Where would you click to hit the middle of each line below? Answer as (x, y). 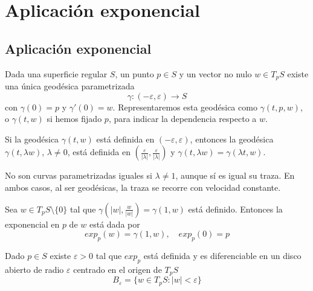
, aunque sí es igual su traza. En (235, 175)
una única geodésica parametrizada (70, 86)
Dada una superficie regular (56, 73)
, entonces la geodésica (232, 139)
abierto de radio (34, 269)
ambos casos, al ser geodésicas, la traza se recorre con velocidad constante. (143, 187)
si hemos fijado (74, 119)
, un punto (134, 73)
